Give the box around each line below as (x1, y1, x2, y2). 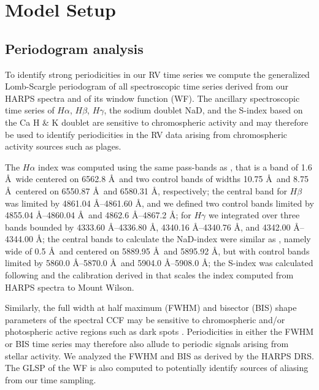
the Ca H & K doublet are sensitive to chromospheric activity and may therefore (5, 115, 309, 128)
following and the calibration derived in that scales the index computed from (5, 269, 294, 281)
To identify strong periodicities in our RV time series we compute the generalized (5, 67, 310, 80)
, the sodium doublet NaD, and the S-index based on (104, 104, 303, 117)
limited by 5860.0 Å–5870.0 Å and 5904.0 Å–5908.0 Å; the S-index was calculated (5, 256, 313, 269)
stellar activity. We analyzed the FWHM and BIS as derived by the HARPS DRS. (5, 349, 314, 362)
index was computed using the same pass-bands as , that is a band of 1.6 (38, 160, 312, 173)
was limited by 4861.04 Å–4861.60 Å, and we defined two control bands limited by (5, 196, 314, 209)
